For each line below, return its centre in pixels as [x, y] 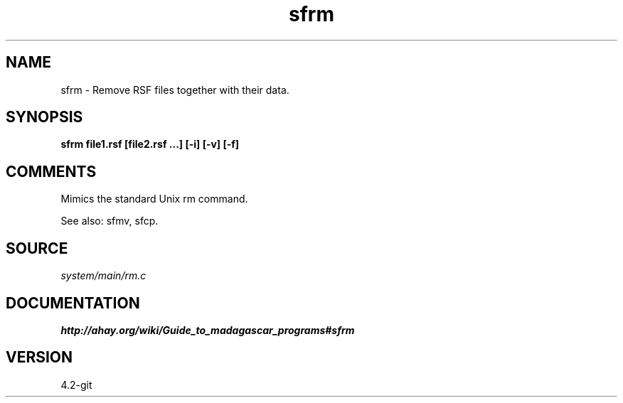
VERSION [39, 358]
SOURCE [37, 248]
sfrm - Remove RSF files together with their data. [175, 90]
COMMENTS [51, 171]
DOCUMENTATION [73, 303]
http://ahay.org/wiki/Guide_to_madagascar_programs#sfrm [208, 330]
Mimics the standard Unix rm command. [154, 199]
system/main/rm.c [103, 276]
